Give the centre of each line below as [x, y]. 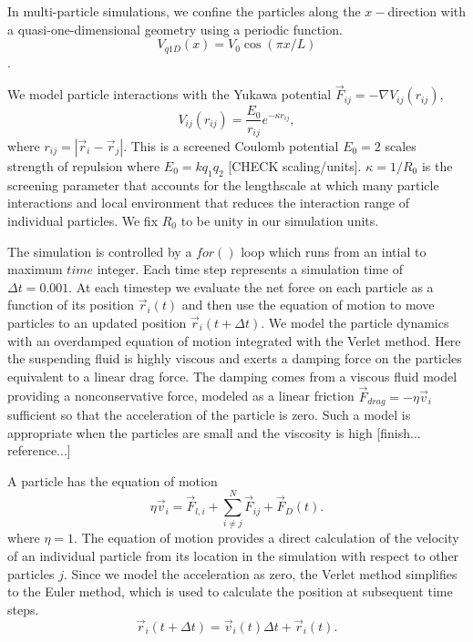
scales [401, 145]
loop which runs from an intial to [334, 251]
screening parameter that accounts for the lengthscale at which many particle [223, 184]
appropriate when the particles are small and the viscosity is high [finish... [214, 432]
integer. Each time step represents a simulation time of [250, 269]
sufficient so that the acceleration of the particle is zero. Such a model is [209, 414]
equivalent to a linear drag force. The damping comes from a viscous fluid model [232, 376]
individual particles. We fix [83, 220]
